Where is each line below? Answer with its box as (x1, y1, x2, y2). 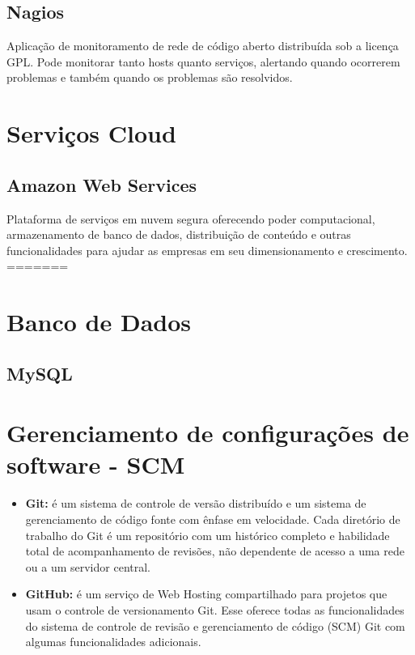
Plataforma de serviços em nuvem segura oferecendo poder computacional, (6, 210, 375, 227)
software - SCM (6, 448, 185, 481)
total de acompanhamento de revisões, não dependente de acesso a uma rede (25, 542, 404, 559)
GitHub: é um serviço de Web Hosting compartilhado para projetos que (25, 585, 387, 602)
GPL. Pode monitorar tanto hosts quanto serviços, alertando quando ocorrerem (6, 53, 400, 70)
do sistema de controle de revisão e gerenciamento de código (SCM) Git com (25, 617, 405, 634)
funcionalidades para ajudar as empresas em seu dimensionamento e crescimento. (6, 241, 408, 258)
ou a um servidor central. (25, 558, 150, 575)
